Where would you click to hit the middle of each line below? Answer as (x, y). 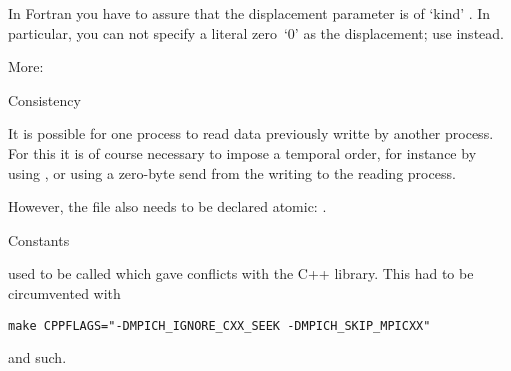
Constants (39, 239)
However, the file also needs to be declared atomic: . (167, 206)
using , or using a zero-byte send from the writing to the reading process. (232, 172)
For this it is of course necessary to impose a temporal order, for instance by (242, 152)
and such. (37, 357)
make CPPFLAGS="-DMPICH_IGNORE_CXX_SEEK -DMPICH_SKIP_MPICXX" (219, 325)
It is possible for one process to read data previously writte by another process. (251, 133)
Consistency (44, 99)
